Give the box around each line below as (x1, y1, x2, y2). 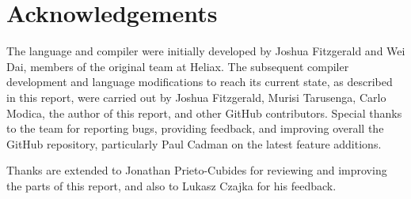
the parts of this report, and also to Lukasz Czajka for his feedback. (6, 177, 337, 193)
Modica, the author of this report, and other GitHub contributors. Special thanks (6, 104, 402, 121)
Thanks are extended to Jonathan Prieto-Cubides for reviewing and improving (6, 162, 387, 178)
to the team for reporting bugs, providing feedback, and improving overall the (6, 120, 384, 137)
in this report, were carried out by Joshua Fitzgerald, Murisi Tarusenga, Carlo (6, 88, 386, 105)
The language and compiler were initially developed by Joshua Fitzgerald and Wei (6, 43, 405, 59)
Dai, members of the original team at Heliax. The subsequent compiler (6, 58, 349, 74)
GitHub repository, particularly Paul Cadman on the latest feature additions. (6, 135, 382, 152)
